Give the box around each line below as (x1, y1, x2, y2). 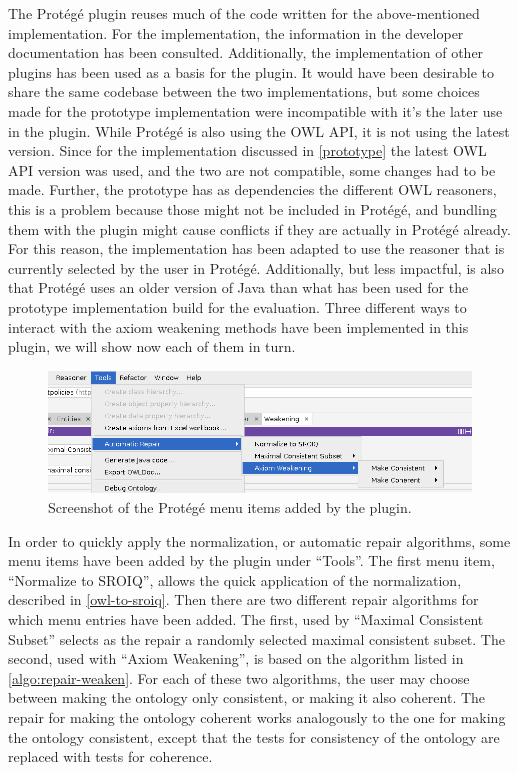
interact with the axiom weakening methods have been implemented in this (8, 316, 469, 337)
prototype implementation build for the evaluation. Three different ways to (8, 296, 467, 317)
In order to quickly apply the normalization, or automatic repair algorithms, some (8, 530, 511, 551)
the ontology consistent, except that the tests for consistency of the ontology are (8, 726, 500, 747)
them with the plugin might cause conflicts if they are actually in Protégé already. (8, 218, 511, 239)
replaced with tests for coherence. (8, 746, 213, 767)
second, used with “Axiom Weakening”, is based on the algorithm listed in (8, 648, 464, 669)
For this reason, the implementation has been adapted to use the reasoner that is (8, 238, 505, 259)
